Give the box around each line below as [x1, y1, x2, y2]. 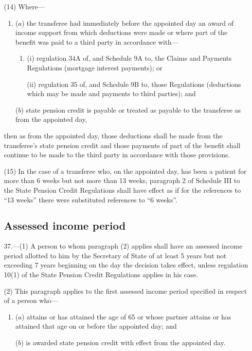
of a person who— [4, 295, 58, 305]
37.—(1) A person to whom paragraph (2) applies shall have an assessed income [4, 241, 243, 251]
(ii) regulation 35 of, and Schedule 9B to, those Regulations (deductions [27, 79, 241, 89]
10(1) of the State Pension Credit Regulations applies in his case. [4, 269, 198, 280]
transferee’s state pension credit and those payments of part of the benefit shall [4, 140, 241, 150]
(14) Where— [4, 1, 45, 11]
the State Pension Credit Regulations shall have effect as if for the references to [4, 184, 241, 195]
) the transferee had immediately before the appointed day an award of [21, 17, 234, 28]
